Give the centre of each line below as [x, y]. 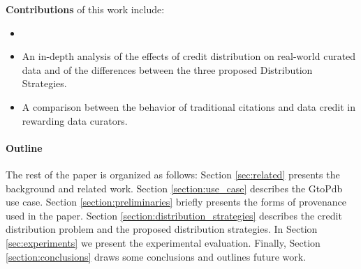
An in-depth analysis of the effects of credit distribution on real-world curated [189, 56]
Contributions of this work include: [85, 9]
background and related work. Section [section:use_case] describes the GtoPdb [174, 188]
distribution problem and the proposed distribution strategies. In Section [162, 229]
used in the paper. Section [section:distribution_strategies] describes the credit [174, 215]
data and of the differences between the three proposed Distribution [167, 69]
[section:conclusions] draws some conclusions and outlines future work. [156, 256]
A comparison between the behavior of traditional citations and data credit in [189, 106]
